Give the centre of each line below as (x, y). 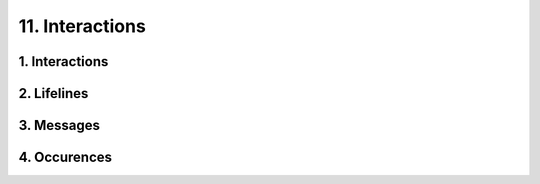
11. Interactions (82, 26)
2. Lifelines (53, 93)
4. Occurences (65, 157)
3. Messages (59, 125)
